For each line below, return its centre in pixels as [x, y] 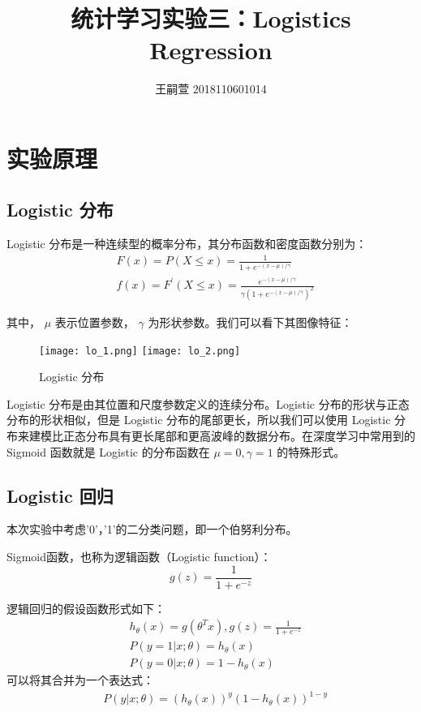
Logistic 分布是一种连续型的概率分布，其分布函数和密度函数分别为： [187, 244]
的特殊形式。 [311, 451]
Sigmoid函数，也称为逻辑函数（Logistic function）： [139, 557]
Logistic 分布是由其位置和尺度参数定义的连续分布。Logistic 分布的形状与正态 [208, 403]
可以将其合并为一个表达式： [80, 680]
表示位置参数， [95, 322]
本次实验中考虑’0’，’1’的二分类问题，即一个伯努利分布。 [152, 529]
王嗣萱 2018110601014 [211, 89]
